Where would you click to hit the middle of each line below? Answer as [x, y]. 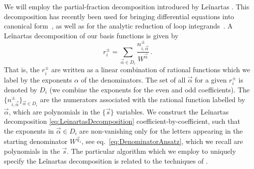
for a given [211, 79]
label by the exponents [38, 79]
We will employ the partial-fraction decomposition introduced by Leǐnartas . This [127, 6]
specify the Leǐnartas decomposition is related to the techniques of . [106, 160]
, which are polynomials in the [54, 111]
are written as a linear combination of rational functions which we [151, 70]
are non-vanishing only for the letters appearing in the [161, 130]
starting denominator [36, 141]
